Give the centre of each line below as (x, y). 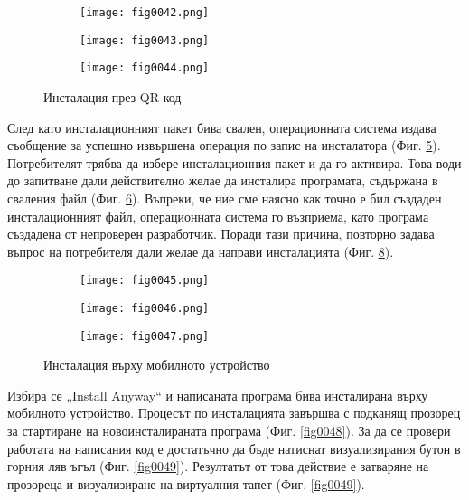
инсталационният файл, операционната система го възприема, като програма (218, 216)
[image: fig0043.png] (145, 40)
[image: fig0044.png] (145, 68)
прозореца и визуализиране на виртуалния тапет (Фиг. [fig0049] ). (186, 483)
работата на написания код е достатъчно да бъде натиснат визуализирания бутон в (234, 448)
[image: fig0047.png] (145, 336)
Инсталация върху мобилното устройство (157, 365)
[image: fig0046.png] (145, 308)
